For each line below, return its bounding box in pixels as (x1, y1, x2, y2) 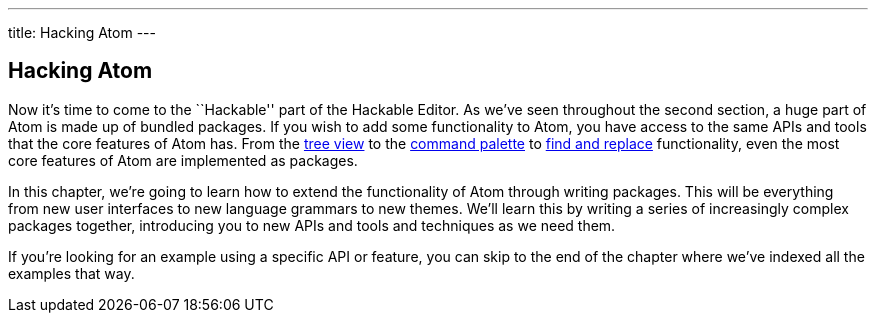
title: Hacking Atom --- (8, 24, 156, 41)
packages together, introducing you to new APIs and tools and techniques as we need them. (8, 216, 616, 234)
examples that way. (8, 264, 135, 282)
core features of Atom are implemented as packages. (8, 151, 358, 169)
